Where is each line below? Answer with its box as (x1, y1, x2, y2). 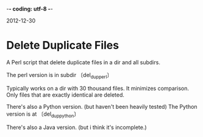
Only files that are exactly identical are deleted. (6, 91, 125, 98)
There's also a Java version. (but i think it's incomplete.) (6, 124, 148, 131)
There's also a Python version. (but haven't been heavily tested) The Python (6, 103, 198, 110)
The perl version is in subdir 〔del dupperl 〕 (6, 71, 113, 80)
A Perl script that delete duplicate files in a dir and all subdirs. (6, 58, 160, 66)
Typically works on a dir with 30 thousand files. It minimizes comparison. (6, 84, 190, 92)
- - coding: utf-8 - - (6, 6, 53, 12)
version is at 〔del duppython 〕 (6, 110, 80, 119)
